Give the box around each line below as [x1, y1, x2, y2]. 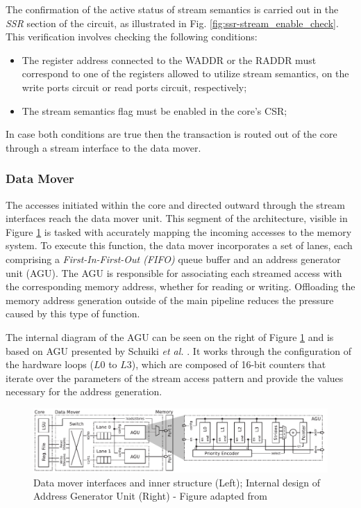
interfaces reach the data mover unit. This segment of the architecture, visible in [6, 211, 348, 225]
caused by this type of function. [6, 306, 140, 321]
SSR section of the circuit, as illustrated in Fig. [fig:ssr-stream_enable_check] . [6, 15, 339, 30]
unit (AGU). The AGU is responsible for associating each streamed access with [6, 265, 342, 280]
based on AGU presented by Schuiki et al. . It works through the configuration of [6, 343, 351, 358]
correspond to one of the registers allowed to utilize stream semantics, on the [22, 66, 349, 81]
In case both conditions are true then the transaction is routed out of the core [6, 127, 337, 141]
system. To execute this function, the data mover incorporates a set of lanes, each [6, 238, 353, 253]
